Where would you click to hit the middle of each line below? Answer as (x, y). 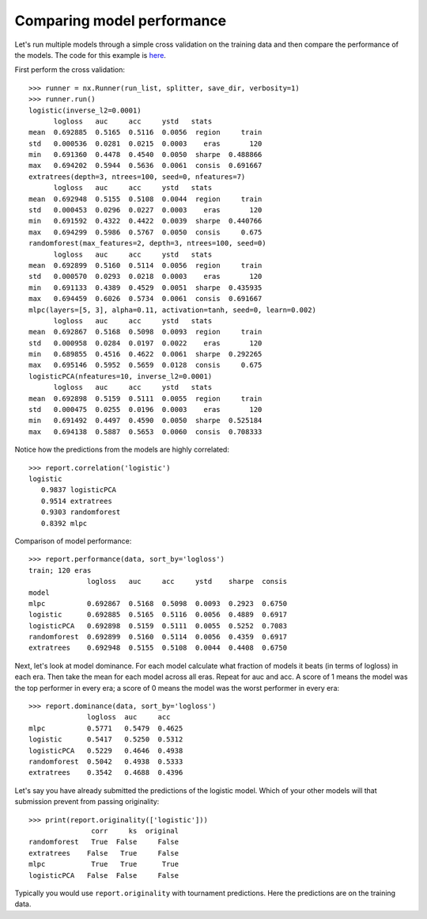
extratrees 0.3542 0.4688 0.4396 (106, 773)
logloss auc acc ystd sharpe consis (187, 582)
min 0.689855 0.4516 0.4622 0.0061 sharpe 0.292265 (145, 354)
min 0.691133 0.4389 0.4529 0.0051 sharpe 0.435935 (145, 288)
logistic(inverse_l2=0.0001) (85, 110)
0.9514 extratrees (76, 501)
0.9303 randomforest (81, 512)
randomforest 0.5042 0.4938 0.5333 (106, 761)
